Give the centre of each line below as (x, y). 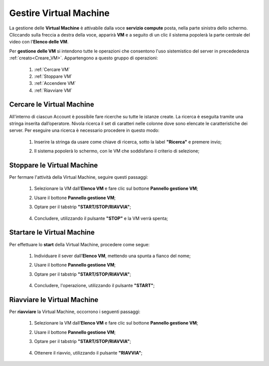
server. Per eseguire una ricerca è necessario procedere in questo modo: (84, 130)
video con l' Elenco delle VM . (39, 42)
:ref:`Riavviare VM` (53, 90)
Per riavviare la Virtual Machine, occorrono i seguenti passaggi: (75, 312)
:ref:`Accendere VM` (55, 83)
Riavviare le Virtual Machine (54, 300)
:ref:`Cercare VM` (52, 69)
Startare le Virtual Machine (52, 232)
